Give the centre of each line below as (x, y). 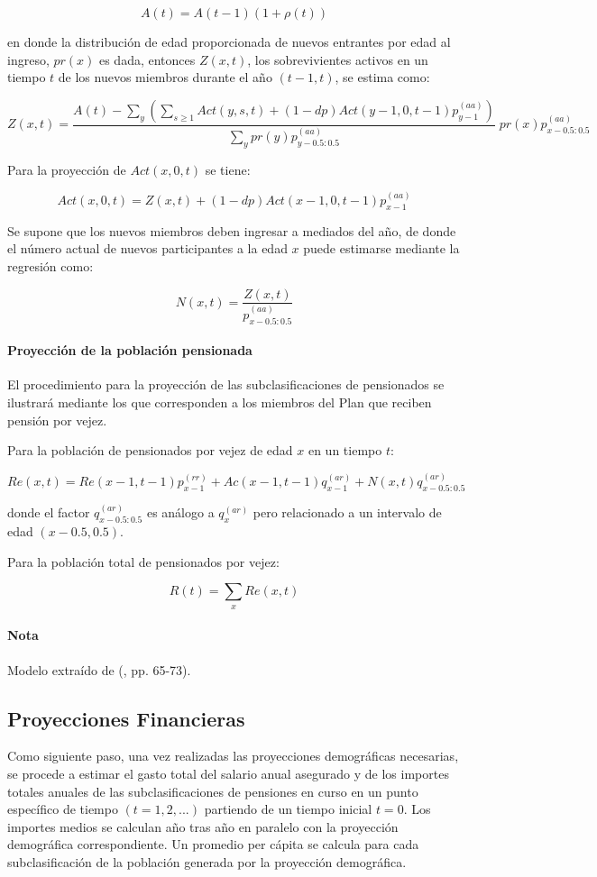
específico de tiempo (63, 809)
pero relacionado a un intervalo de (347, 512)
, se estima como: (382, 77)
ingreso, (28, 59)
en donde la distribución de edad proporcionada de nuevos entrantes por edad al (229, 41)
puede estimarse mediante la (381, 248)
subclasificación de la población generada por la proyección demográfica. (207, 862)
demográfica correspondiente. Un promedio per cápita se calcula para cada (213, 844)
